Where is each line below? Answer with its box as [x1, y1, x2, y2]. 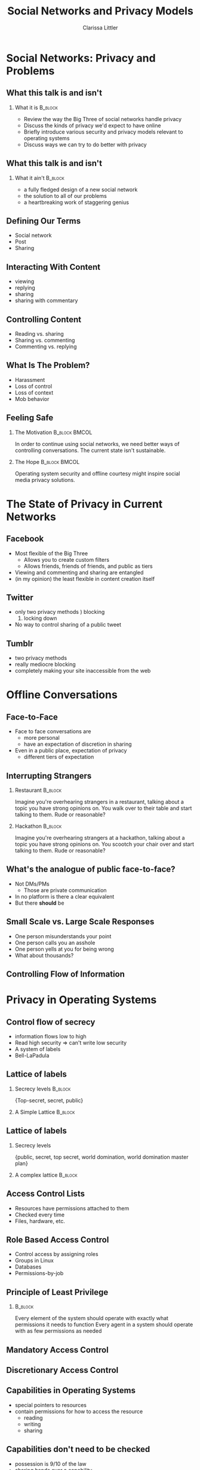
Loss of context [14, 388, 54, 396]
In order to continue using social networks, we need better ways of [14, 440, 180, 447]
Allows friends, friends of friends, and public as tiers [23, 562, 153, 570]
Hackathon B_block [14, 823, 62, 830]
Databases [14, 1263, 42, 1270]
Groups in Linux [14, 1257, 54, 1264]
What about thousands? [14, 951, 74, 959]
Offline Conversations [6, 688, 118, 702]
